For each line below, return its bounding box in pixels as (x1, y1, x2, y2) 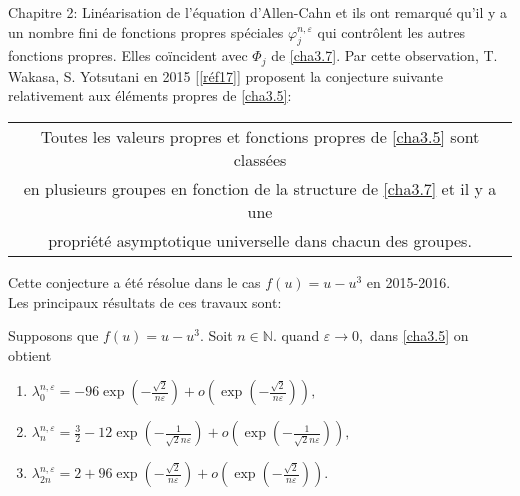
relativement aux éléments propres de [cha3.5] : (8, 85, 292, 106)
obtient (8, 344, 52, 365)
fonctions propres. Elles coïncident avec (8, 45, 248, 66)
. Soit (199, 325, 233, 346)
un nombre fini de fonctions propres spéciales (8, 21, 284, 42)
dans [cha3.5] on (370, 325, 469, 346)
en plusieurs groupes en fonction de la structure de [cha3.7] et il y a (23, 177, 497, 201)
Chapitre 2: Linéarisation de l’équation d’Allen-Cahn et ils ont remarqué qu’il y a (8, 2, 508, 22)
